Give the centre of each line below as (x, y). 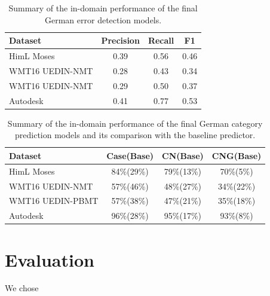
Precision (120, 40)
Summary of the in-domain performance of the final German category (135, 123)
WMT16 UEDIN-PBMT (54, 201)
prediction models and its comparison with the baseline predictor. (135, 135)
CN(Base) (183, 155)
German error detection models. (103, 19)
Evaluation (50, 259)
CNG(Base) (237, 155)
